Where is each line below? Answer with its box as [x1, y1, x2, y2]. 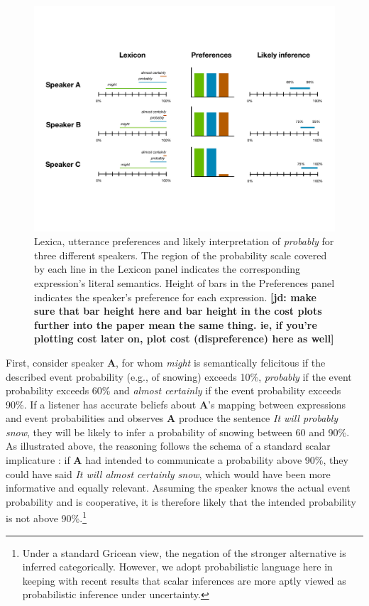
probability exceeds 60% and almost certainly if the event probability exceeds [6, 383, 341, 398]
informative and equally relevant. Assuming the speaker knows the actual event [6, 480, 351, 495]
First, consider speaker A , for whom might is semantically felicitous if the [6, 355, 326, 369]
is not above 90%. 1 [6, 509, 87, 526]
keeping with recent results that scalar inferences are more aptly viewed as [22, 573, 346, 588]
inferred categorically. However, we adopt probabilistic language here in [22, 559, 333, 574]
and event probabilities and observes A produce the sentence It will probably [6, 411, 338, 426]
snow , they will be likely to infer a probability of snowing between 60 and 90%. [6, 424, 350, 439]
